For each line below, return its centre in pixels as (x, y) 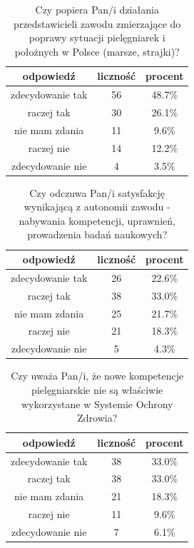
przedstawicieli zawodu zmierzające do (97, 23)
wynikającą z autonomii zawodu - (97, 207)
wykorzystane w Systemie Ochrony (97, 404)
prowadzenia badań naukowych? (97, 234)
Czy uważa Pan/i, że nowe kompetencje (97, 376)
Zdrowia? (97, 418)
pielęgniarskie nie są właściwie (97, 389)
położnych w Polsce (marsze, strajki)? (97, 51)
